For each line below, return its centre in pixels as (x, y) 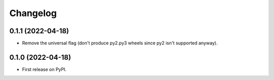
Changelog (33, 13)
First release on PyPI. (44, 69)
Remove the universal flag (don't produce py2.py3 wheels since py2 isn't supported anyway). (120, 43)
